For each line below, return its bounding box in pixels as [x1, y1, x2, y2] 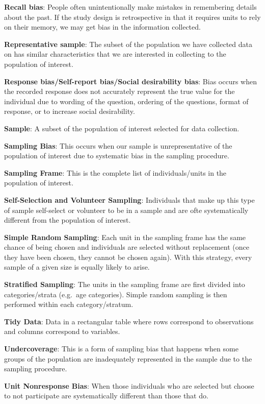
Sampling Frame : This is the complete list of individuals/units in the [4, 167, 227, 178]
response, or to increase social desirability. [4, 106, 135, 116]
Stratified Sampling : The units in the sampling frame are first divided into [4, 279, 245, 290]
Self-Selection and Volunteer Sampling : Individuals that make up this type [4, 194, 255, 205]
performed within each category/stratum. [4, 299, 134, 310]
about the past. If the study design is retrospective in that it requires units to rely [4, 11, 261, 22]
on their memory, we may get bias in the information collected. [4, 21, 201, 32]
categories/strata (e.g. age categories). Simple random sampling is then [4, 289, 227, 299]
